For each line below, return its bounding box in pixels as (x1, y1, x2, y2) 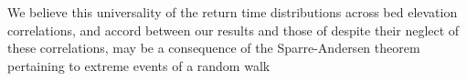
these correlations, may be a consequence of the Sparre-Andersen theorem (7, 38, 420, 57)
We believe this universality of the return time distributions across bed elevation (7, 3, 458, 21)
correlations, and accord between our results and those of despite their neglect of (7, 20, 460, 39)
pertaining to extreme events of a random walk (7, 56, 271, 75)
